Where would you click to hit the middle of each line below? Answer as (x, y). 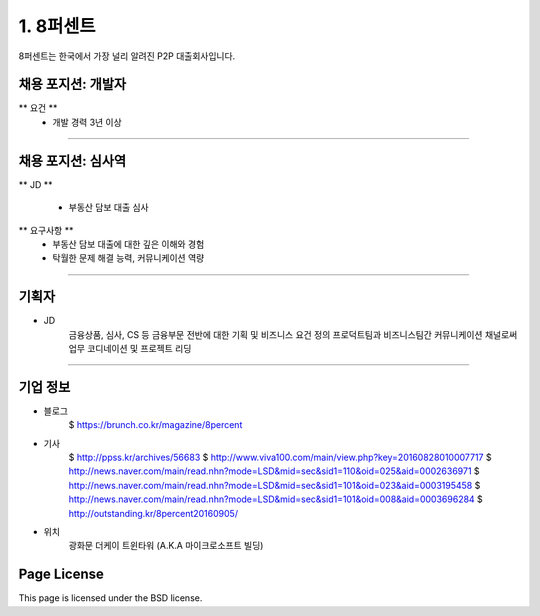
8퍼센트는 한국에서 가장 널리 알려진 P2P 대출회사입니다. (127, 56)
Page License (61, 574)
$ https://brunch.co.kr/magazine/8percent (155, 425)
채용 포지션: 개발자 (72, 84)
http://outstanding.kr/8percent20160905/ (153, 513)
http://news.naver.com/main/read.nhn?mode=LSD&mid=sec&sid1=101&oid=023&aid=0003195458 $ (274, 485)
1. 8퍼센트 (57, 26)
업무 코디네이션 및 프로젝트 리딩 (130, 348)
